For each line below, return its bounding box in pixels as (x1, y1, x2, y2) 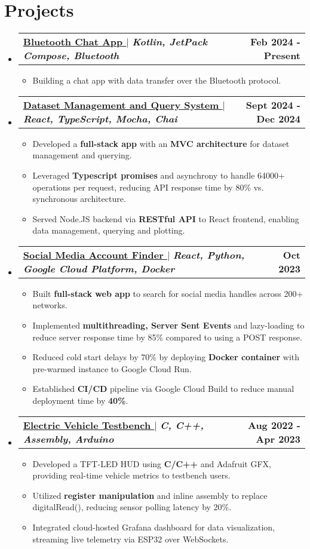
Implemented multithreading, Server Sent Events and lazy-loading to (32, 319, 305, 332)
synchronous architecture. (32, 192, 126, 205)
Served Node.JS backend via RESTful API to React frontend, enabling (32, 212, 299, 225)
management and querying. (32, 149, 132, 161)
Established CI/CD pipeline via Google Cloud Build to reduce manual (32, 382, 294, 395)
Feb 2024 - (250, 35, 300, 49)
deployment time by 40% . (32, 394, 128, 407)
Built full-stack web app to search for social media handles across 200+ (32, 287, 303, 299)
